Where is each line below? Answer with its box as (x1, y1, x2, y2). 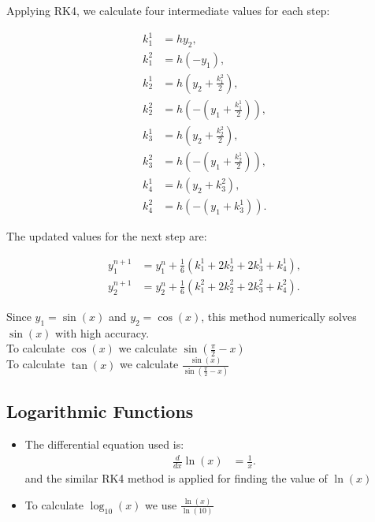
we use (145, 496, 177, 513)
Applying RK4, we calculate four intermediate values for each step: (6, 2, 330, 18)
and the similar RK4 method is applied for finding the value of (24, 470, 328, 487)
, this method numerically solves (201, 308, 357, 324)
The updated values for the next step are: (6, 228, 207, 244)
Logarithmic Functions (6, 399, 194, 423)
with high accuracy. (55, 324, 150, 341)
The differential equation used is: (24, 436, 184, 453)
